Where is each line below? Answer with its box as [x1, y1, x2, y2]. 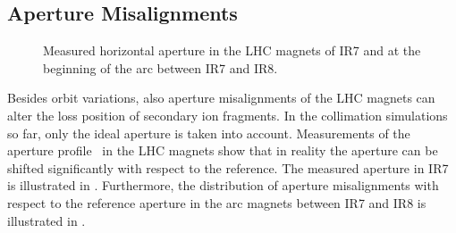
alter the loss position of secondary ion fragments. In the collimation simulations [7, 105, 448, 124]
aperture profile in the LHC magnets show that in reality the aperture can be [7, 141, 438, 160]
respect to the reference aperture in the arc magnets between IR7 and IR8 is [7, 193, 426, 212]
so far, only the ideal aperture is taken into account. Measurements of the [7, 123, 410, 142]
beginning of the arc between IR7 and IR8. [43, 58, 278, 77]
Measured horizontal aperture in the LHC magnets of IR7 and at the [43, 41, 421, 60]
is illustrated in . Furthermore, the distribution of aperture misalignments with [7, 176, 439, 195]
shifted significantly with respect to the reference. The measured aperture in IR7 [7, 158, 449, 177]
